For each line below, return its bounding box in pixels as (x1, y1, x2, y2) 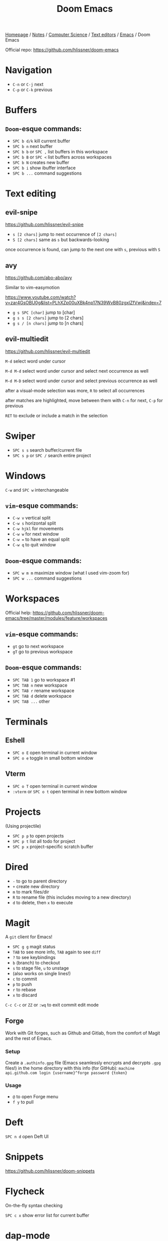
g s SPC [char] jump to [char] (12, 309, 75, 315)
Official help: (5, 610, 32, 616)
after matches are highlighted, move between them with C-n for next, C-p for (5, 397, 163, 403)
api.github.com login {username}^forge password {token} (5, 1070, 128, 1075)
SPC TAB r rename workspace (12, 687, 75, 694)
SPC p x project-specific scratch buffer (12, 844, 94, 850)
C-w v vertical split (12, 515, 51, 521)
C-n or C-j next (12, 82, 44, 88)
